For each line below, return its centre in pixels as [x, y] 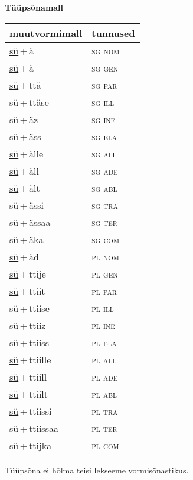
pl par [104, 291]
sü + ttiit [27, 291]
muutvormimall [46, 33]
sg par [104, 85]
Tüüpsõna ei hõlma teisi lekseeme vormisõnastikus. [97, 470]
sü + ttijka [31, 445]
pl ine [103, 325]
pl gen [105, 273]
